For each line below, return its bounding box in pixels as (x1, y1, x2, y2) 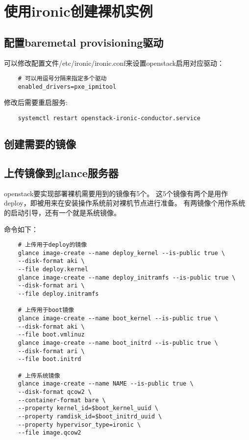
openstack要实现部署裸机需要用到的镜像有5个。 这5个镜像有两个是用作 (4, 188, 228, 198)
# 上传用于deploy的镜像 (18, 241, 87, 249)
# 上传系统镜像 (18, 372, 60, 379)
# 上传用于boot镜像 (18, 307, 74, 314)
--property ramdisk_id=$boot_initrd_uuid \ (18, 413, 162, 420)
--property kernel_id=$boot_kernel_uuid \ (18, 405, 158, 412)
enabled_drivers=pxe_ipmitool (18, 83, 117, 90)
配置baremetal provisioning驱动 (4, 34, 164, 50)
